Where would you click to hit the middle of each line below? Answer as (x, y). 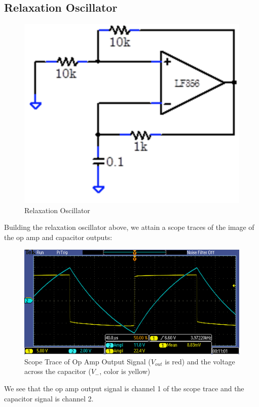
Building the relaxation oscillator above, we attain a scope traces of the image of (129, 227)
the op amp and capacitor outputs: (58, 237)
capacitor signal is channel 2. (49, 398)
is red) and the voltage (200, 361)
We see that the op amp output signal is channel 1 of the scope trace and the (124, 388)
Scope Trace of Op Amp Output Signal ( (88, 361)
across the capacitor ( (58, 371)
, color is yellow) (125, 371)
